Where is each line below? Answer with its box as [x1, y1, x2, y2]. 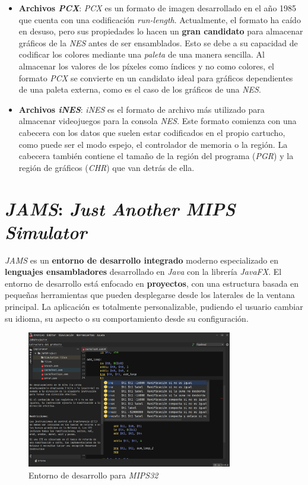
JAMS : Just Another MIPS [5, 196, 236, 221]
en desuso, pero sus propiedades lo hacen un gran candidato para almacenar [18, 25, 303, 37]
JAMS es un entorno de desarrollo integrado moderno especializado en [5, 253, 278, 266]
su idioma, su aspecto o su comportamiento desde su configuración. [5, 312, 249, 324]
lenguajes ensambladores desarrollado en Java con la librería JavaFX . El [5, 265, 282, 278]
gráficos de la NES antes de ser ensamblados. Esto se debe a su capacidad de [18, 36, 298, 49]
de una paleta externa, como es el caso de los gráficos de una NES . [18, 83, 261, 96]
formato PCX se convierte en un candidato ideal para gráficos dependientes [18, 71, 293, 84]
